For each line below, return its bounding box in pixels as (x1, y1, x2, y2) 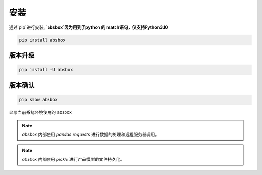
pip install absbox (19, 37, 65, 43)
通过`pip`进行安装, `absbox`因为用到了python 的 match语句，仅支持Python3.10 (9, 24, 168, 30)
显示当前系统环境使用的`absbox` (9, 109, 74, 115)
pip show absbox (19, 97, 58, 102)
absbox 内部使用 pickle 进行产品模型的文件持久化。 (22, 157, 125, 162)
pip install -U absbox (19, 67, 73, 73)
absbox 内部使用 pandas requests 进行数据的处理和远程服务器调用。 (22, 131, 160, 138)
